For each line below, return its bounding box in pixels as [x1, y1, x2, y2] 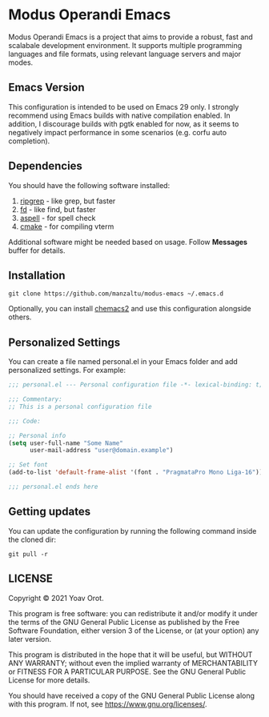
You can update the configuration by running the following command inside [8, 526, 257, 535]
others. [8, 312, 32, 322]
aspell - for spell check [19, 213, 96, 222]
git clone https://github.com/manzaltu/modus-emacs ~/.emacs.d [8, 290, 224, 298]
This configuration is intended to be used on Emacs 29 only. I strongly [8, 102, 239, 111]
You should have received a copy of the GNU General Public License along [8, 691, 255, 700]
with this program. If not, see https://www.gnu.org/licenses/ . [8, 699, 207, 709]
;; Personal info [8, 431, 66, 439]
